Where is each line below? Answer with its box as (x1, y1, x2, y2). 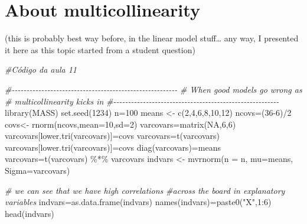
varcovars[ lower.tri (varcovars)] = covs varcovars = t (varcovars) (5, 129, 220, 142)
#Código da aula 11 (5, 63, 77, 76)
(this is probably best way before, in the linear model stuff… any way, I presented (5, 32, 299, 44)
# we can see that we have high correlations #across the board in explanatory (5, 184, 285, 196)
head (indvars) (5, 207, 54, 219)
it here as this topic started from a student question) (5, 43, 195, 56)
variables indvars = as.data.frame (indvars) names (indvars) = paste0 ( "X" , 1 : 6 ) (5, 196, 272, 208)
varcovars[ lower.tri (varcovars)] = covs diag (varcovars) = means (5, 141, 221, 153)
